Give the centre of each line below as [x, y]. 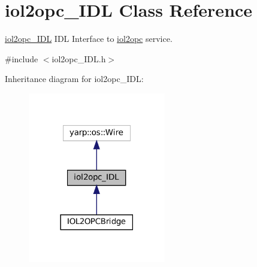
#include [22, 58]
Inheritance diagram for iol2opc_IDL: [74, 79]
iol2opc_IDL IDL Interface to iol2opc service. [89, 39]
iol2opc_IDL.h [79, 58]
